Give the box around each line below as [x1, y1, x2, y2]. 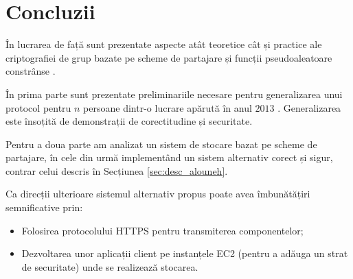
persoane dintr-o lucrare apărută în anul [83, 100, 252, 114]
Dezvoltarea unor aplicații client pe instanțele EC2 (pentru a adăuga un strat [21, 246, 348, 260]
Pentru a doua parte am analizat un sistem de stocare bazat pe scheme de [5, 136, 317, 151]
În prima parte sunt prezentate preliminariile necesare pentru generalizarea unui [5, 86, 343, 101]
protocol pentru [5, 100, 71, 114]
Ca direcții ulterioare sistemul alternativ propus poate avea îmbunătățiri [5, 186, 310, 201]
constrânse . [5, 64, 56, 78]
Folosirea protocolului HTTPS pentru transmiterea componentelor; [21, 223, 304, 237]
